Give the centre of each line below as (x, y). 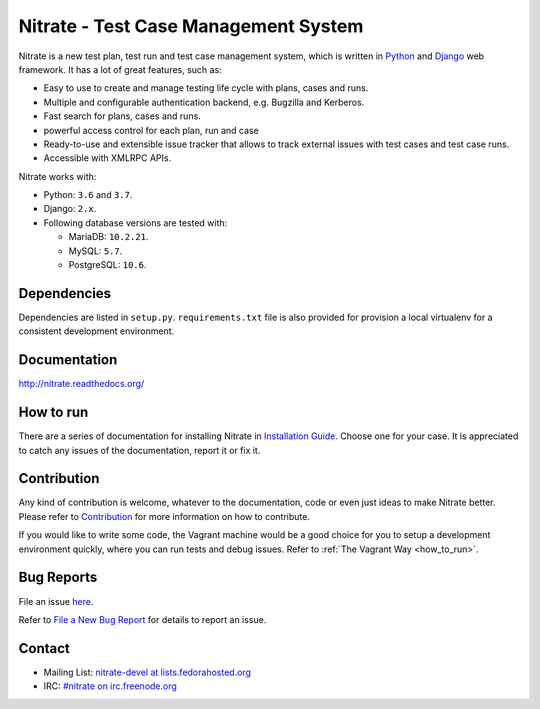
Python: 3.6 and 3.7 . (88, 195)
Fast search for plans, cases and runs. (122, 116)
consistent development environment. (96, 331)
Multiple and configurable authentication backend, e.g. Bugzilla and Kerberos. (204, 102)
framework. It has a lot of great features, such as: (120, 69)
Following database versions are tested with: (135, 222)
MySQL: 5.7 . (95, 251)
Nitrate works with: (57, 176)
